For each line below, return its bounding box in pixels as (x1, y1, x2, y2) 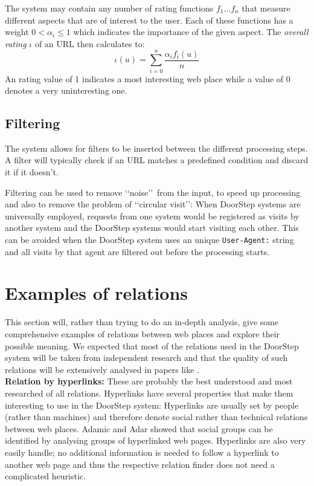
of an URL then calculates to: (34, 37, 145, 50)
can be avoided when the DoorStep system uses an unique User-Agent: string (5, 233, 294, 246)
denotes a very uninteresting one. (5, 84, 127, 97)
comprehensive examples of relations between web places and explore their (5, 328, 280, 340)
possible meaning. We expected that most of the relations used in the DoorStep (5, 339, 299, 352)
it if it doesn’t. (5, 166, 59, 178)
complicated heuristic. (5, 470, 86, 482)
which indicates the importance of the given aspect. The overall (73, 25, 309, 38)
